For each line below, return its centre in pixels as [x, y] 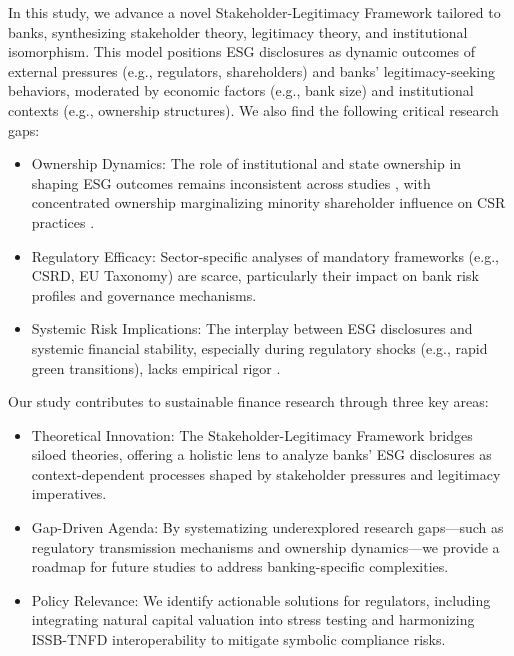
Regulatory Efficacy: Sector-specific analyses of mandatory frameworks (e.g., [265, 255]
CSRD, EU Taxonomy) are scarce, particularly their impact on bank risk [255, 275]
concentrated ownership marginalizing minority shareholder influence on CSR [268, 202]
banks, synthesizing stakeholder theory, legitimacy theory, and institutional [238, 31]
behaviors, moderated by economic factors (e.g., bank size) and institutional [241, 90]
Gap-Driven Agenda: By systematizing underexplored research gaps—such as [267, 527]
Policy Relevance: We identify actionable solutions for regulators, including [261, 599]
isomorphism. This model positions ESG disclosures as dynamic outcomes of [242, 51]
